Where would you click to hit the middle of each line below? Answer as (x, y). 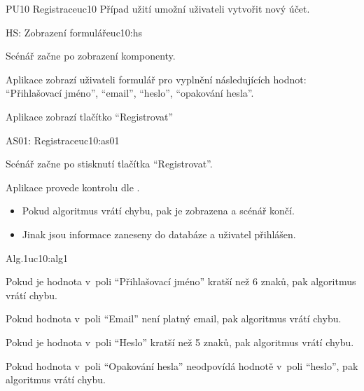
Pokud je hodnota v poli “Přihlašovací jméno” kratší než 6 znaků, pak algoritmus (181, 281)
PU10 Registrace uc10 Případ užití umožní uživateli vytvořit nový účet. (158, 8)
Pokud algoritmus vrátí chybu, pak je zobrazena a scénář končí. (158, 211)
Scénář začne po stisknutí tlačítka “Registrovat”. (109, 164)
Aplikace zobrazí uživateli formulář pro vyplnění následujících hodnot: (156, 79)
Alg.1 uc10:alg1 (37, 258)
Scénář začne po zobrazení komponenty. (91, 56)
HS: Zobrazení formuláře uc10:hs (74, 32)
